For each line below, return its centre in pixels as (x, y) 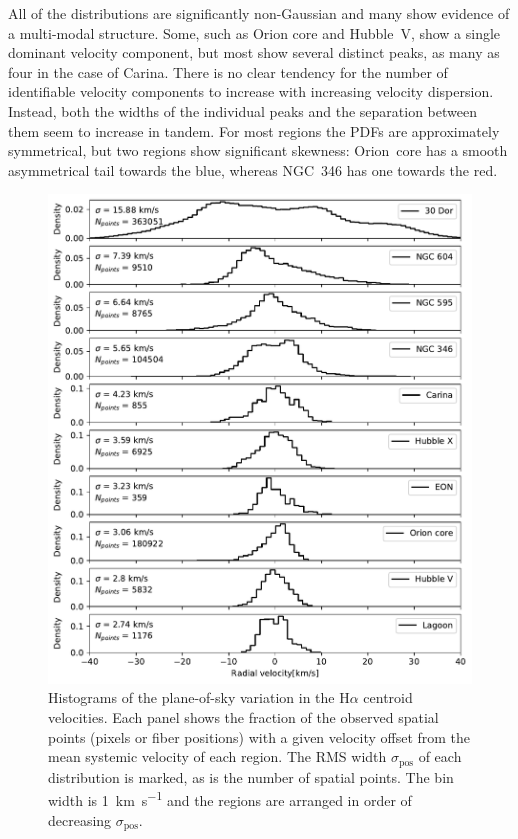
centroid (388, 697)
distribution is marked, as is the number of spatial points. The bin (251, 776)
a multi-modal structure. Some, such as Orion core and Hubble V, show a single (254, 32)
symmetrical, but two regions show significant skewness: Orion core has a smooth (258, 150)
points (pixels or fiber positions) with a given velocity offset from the (259, 736)
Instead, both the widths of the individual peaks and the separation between (242, 110)
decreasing (80, 819)
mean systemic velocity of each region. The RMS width (217, 756)
